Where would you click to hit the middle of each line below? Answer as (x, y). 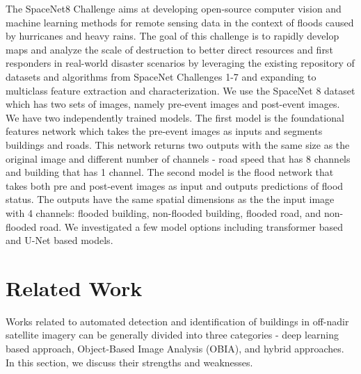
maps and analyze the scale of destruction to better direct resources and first (169, 49)
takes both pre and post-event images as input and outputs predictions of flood (175, 185)
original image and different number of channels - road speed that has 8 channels (178, 158)
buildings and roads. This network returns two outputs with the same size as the (178, 144)
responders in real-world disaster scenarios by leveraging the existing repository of (180, 63)
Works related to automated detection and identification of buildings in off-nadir (177, 321)
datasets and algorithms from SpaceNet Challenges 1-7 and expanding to (161, 76)
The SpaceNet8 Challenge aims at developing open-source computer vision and (174, 8)
